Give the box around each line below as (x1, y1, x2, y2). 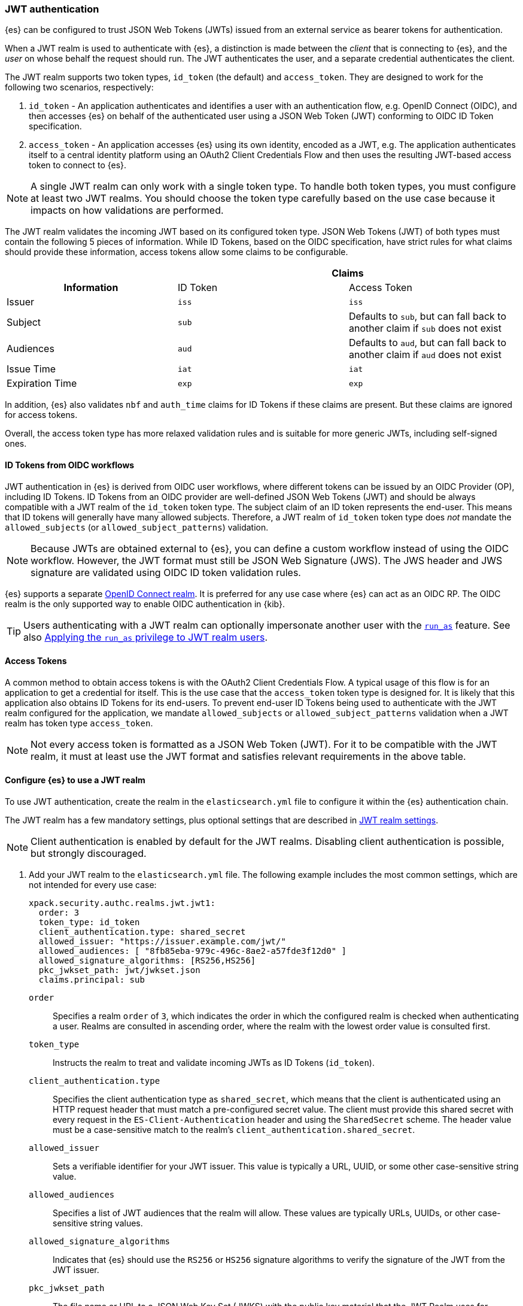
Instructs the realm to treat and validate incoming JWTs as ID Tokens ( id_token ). (53, 1057, 375, 1068)
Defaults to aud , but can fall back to (348, 337, 507, 349)
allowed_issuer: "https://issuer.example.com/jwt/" (38, 937, 286, 947)
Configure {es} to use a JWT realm (5, 775, 145, 786)
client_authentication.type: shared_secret (38, 927, 246, 937)
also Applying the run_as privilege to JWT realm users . (23, 631, 268, 643)
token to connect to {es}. (29, 160, 127, 171)
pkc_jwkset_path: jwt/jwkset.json (38, 965, 200, 975)
